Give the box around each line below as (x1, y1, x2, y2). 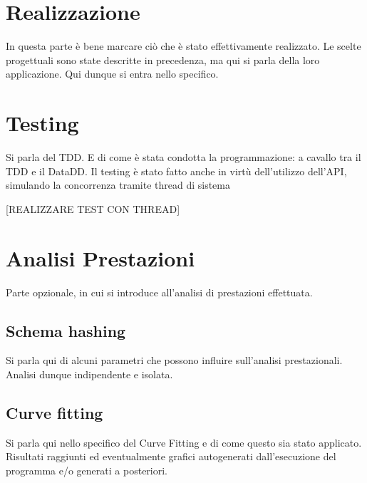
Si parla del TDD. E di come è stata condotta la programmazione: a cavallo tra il (6, 150, 361, 165)
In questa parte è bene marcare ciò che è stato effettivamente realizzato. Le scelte (6, 38, 361, 53)
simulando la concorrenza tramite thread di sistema (6, 177, 230, 192)
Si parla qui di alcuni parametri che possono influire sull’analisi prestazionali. (6, 353, 343, 368)
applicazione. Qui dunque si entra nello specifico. (6, 66, 219, 81)
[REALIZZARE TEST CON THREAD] (6, 201, 180, 216)
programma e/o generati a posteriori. (6, 462, 167, 477)
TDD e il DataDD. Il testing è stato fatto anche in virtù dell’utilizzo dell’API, (6, 163, 347, 178)
